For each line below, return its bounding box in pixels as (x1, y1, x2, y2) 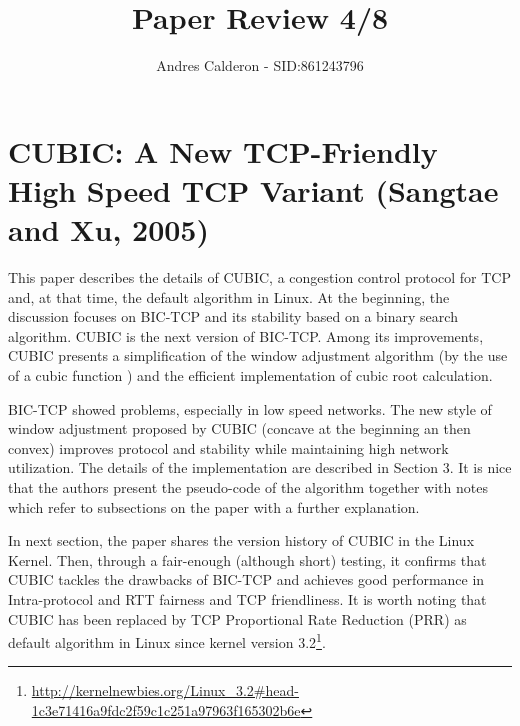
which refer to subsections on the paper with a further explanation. (8, 496, 420, 517)
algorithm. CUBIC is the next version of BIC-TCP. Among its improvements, (8, 325, 484, 346)
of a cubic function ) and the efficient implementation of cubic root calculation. (8, 365, 493, 385)
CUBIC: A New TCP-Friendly (8, 130, 438, 171)
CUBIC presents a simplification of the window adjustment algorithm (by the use (8, 345, 508, 366)
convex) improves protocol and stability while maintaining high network (8, 437, 449, 458)
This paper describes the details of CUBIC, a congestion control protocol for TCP (8, 267, 512, 288)
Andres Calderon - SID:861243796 (156, 55, 364, 76)
